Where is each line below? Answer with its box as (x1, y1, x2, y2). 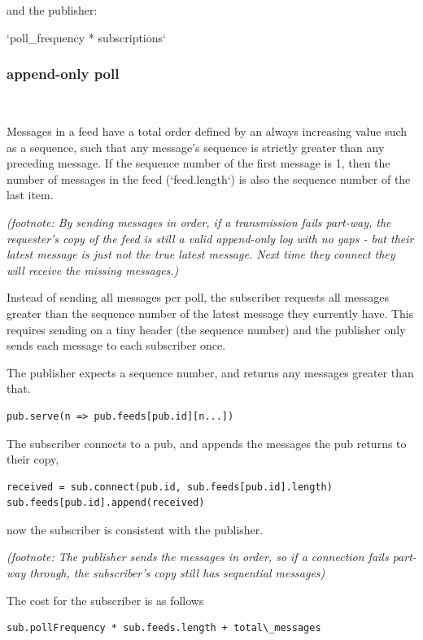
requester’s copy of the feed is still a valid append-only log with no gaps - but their (7, 229, 414, 246)
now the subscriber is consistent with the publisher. (7, 520, 264, 538)
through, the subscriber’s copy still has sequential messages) (29, 564, 325, 581)
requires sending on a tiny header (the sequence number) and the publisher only (7, 320, 406, 337)
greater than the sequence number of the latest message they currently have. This (7, 304, 414, 321)
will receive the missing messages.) (7, 261, 179, 278)
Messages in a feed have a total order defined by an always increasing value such (7, 123, 408, 139)
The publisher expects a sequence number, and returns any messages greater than (7, 364, 414, 381)
